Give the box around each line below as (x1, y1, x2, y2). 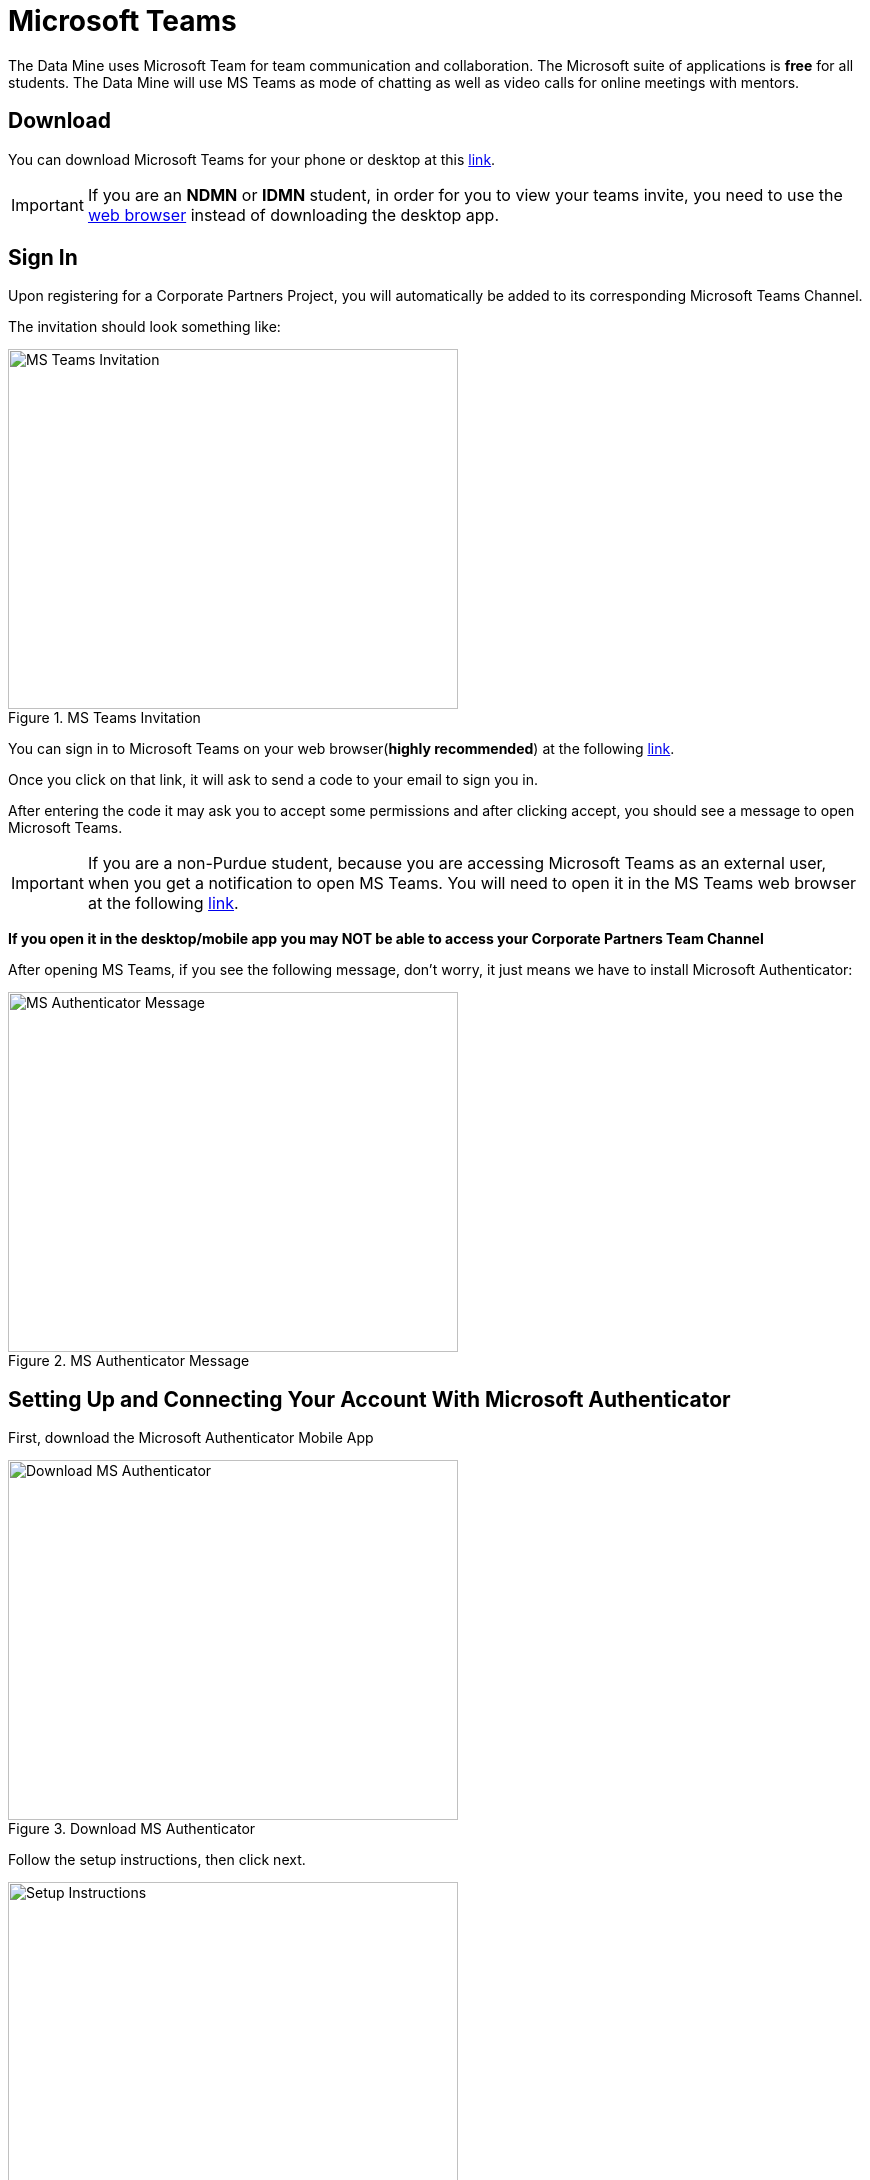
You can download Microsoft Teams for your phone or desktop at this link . (8, 150, 496, 168)
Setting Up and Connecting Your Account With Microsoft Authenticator (8, 1386, 731, 1412)
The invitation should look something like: (8, 318, 281, 336)
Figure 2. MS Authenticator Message (8, 1352, 250, 1370)
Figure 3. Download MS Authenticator (8, 1820, 256, 1838)
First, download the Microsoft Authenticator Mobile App (8, 1429, 374, 1447)
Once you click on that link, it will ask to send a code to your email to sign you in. (8, 771, 539, 789)
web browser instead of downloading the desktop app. (87, 204, 500, 225)
